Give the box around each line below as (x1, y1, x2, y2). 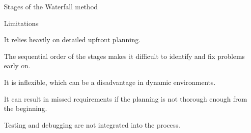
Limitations (4, 18, 39, 28)
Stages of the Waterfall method (4, 1, 98, 11)
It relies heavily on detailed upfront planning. (4, 34, 140, 45)
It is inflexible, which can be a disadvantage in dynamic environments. (4, 77, 216, 87)
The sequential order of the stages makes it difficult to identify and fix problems (4, 51, 245, 61)
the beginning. (4, 103, 47, 113)
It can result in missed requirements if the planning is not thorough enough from (4, 93, 247, 104)
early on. (4, 60, 30, 71)
